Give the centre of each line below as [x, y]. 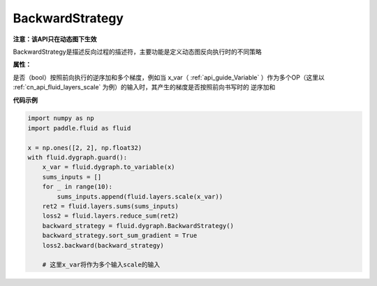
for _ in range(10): [77, 187]
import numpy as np [61, 118]
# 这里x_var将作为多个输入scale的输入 [101, 265]
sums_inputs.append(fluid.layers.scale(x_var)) [140, 196]
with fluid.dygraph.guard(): [77, 158]
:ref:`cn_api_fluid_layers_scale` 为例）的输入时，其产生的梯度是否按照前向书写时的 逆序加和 [144, 87]
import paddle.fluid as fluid [79, 128]
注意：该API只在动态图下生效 [55, 39]
